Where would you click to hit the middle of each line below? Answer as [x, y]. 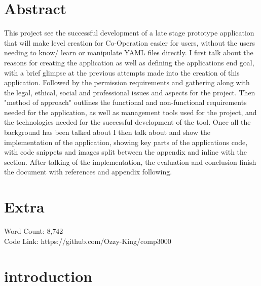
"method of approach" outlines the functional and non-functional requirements [125, 102]
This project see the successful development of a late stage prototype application [129, 33]
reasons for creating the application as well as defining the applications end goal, [129, 62]
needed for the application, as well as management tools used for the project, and [130, 112]
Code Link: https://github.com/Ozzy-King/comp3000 [88, 241]
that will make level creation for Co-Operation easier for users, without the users [129, 42]
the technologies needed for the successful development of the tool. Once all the [127, 122]
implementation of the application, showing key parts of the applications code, [126, 142]
